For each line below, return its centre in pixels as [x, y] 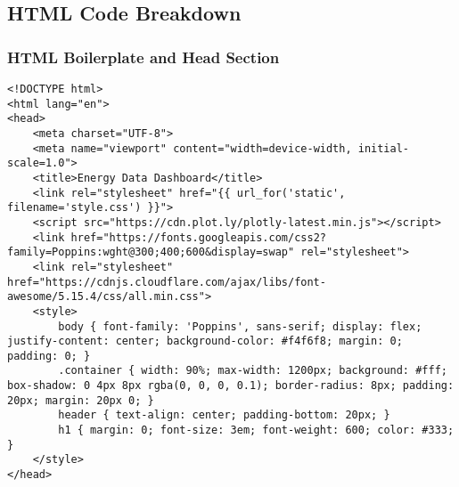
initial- [384, 148]
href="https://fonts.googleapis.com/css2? [198, 237]
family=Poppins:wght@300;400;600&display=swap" [151, 252]
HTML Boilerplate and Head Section [143, 57]
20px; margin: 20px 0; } [81, 400]
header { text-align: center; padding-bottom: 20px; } [224, 415]
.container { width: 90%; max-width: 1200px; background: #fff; [253, 371]
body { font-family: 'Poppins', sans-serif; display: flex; [240, 326]
